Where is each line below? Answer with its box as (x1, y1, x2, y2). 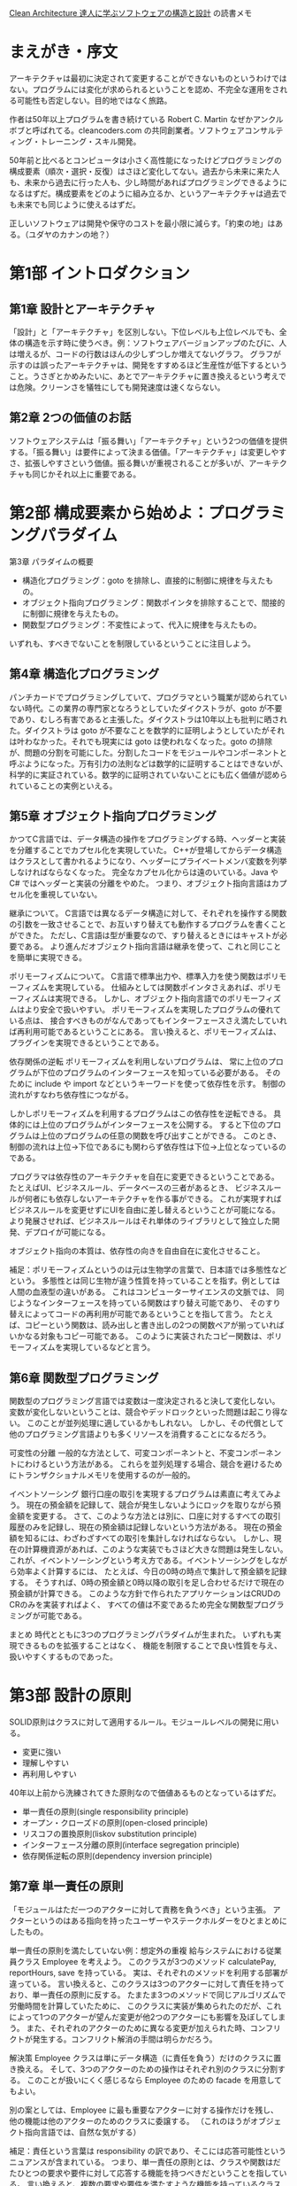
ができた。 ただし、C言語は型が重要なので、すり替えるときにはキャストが (9, 930, 280, 941)
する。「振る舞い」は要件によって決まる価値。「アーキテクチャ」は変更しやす (9, 446, 287, 457)
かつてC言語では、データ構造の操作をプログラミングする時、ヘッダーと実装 (9, 833, 286, 844)
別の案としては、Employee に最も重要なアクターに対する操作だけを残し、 (9, 2105, 278, 2115)
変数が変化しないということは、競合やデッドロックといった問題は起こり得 (9, 1407, 280, 1417)
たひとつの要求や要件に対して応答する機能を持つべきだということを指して (9, 2167, 280, 2178)
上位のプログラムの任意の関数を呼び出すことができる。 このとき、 (39, 1130, 281, 1141)
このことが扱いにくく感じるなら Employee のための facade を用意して (26, 2074, 283, 2085)
